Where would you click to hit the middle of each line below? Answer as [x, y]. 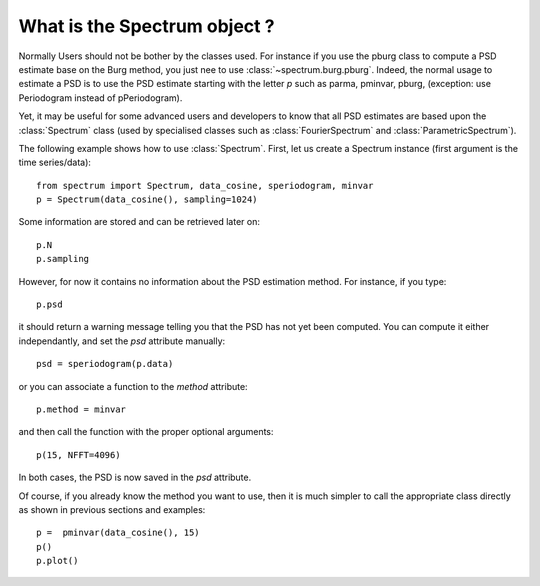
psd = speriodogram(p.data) [105, 364]
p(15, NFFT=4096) [78, 454]
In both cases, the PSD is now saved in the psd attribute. [135, 477]
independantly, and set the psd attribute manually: [122, 341]
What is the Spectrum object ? [146, 26]
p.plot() [57, 561]
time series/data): [55, 162]
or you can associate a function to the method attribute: [133, 386]
